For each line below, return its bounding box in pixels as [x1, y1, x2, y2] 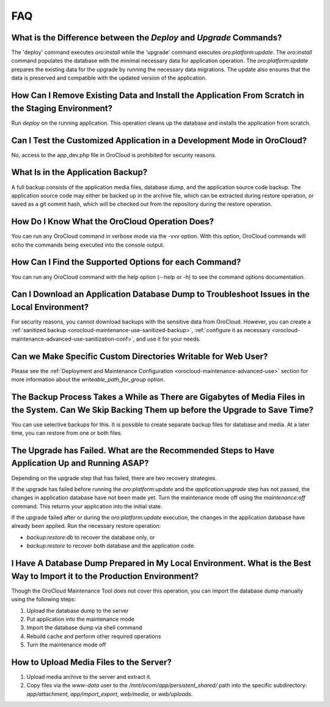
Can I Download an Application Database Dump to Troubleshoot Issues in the [11, 289, 310, 300]
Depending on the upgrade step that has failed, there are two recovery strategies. [11, 474, 217, 481]
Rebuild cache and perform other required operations [26, 632, 161, 640]
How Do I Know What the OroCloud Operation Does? [11, 217, 214, 227]
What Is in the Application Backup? [11, 167, 148, 177]
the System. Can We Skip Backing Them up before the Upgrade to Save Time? [11, 404, 314, 415]
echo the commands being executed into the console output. [11, 241, 165, 248]
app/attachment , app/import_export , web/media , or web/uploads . [26, 690, 193, 697]
